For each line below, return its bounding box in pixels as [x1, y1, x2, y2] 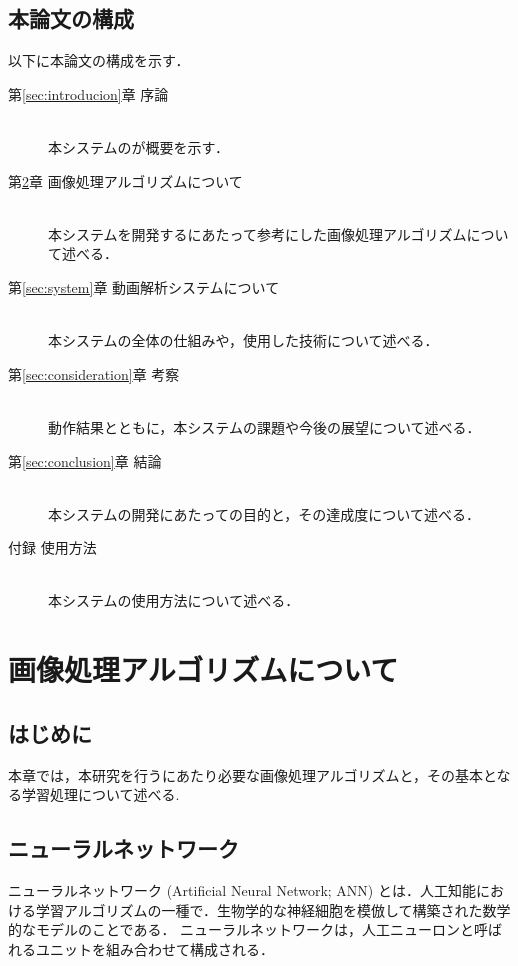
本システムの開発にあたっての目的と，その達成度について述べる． [48, 503, 480, 524]
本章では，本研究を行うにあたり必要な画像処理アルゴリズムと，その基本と [8, 764, 497, 785]
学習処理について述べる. [21, 784, 180, 805]
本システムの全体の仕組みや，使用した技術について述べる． [48, 330, 439, 351]
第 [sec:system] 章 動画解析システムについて [8, 276, 280, 297]
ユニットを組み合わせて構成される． [35, 938, 274, 959]
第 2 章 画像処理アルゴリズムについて [8, 170, 243, 191]
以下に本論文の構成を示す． [8, 50, 190, 71]
